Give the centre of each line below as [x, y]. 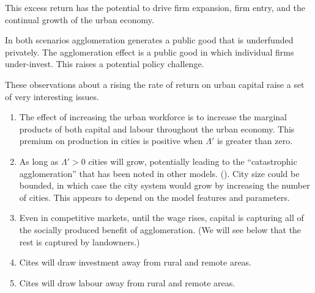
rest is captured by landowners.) [80, 241]
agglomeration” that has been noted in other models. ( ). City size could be [159, 173]
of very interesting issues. [52, 96]
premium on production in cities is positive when [111, 141]
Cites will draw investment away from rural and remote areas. [135, 262]
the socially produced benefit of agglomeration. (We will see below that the [160, 229]
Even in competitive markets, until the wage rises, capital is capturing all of [161, 218]
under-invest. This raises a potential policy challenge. [105, 64]
